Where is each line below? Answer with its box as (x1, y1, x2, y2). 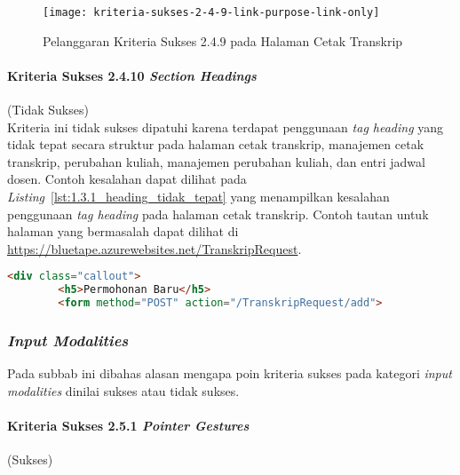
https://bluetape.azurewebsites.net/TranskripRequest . (7, 239, 302, 257)
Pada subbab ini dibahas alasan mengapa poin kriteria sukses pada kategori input (7, 364, 452, 383)
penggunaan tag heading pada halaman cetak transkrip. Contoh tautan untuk (7, 204, 429, 223)
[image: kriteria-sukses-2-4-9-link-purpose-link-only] (43, 6, 380, 19)
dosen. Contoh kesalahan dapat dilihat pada (7, 170, 247, 188)
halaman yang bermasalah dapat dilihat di (7, 222, 239, 241)
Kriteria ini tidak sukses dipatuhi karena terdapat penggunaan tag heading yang (7, 117, 444, 136)
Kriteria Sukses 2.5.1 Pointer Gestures (7, 416, 250, 435)
